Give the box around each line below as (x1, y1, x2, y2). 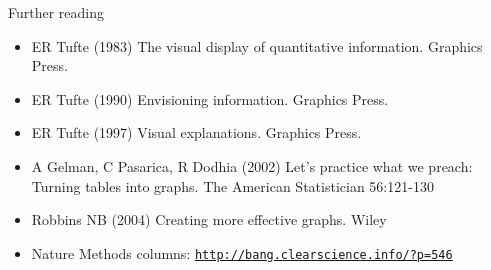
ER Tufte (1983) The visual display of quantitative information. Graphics (31, 35, 483, 56)
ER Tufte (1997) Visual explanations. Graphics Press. (31, 122, 362, 143)
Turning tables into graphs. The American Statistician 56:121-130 (31, 175, 434, 196)
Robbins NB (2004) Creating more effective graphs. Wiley (31, 209, 387, 230)
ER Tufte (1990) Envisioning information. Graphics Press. (31, 88, 389, 109)
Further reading (8, 2, 105, 22)
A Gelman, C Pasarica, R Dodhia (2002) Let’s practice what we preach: (31, 155, 473, 176)
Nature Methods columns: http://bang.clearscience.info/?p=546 (31, 242, 453, 263)
